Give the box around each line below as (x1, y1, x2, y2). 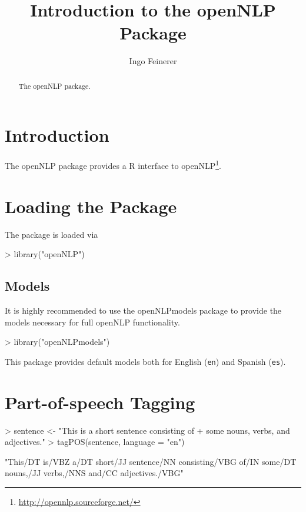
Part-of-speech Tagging (5, 390, 195, 414)
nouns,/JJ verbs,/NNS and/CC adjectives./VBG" (5, 467, 184, 479)
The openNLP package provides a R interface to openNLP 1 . (5, 158, 221, 171)
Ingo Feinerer (129, 55, 177, 67)
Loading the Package (5, 194, 177, 218)
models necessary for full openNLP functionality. (5, 315, 180, 328)
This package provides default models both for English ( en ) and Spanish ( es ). (5, 355, 286, 367)
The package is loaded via (5, 228, 98, 240)
